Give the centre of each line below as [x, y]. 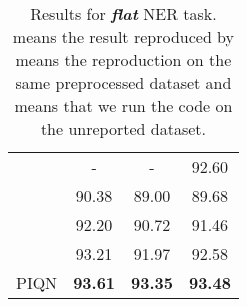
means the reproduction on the [123, 59]
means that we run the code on [123, 105]
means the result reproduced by [123, 36]
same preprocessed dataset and [123, 82]
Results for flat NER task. [123, 13]
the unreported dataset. [123, 128]
